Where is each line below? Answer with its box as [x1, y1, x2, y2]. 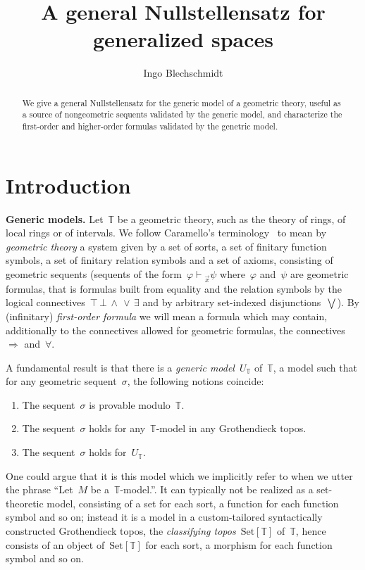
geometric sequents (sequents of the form [6, 266, 182, 281]
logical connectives [6, 295, 85, 310]
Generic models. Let [6, 211, 104, 226]
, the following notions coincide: [127, 374, 264, 388]
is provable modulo [89, 397, 171, 412]
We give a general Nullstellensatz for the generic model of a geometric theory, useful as [22, 96, 341, 108]
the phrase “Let [6, 482, 73, 497]
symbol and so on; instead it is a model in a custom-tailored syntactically [6, 509, 323, 524]
